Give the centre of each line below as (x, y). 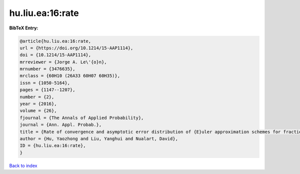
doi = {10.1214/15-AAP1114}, (55, 55)
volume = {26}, (38, 111)
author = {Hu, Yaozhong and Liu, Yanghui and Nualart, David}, (99, 139)
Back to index (23, 166)
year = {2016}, (38, 104)
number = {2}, (37, 97)
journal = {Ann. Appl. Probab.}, (61, 125)
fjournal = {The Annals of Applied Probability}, (82, 118)
